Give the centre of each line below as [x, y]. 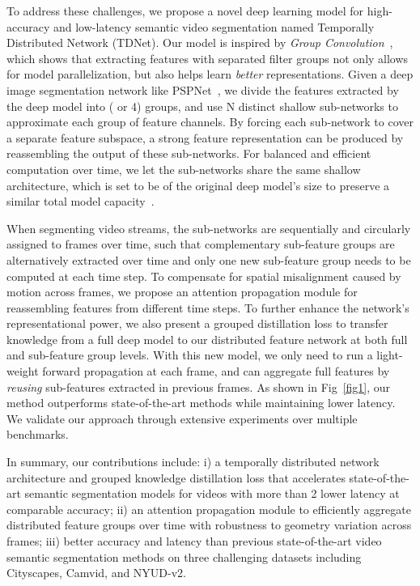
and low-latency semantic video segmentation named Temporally [214, 26]
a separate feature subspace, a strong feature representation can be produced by [205, 137]
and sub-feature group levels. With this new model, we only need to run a [190, 355]
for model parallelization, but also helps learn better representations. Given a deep [210, 74]
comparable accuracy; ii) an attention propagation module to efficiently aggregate [209, 509]
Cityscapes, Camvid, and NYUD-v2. [97, 573]
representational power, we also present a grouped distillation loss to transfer [197, 323]
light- [390, 355]
